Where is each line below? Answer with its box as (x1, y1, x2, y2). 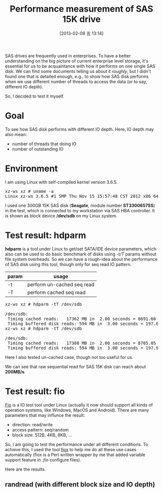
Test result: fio (5, 386, 65, 397)
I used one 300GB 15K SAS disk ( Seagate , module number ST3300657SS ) (5, 203, 155, 208)
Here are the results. (5, 466, 46, 472)
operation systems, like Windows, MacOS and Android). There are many (5, 407, 149, 413)
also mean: (5, 131, 27, 137)
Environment (5, 163, 58, 174)
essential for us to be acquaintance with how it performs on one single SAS (5, 63, 156, 69)
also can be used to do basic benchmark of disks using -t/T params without (5, 251, 157, 257)
